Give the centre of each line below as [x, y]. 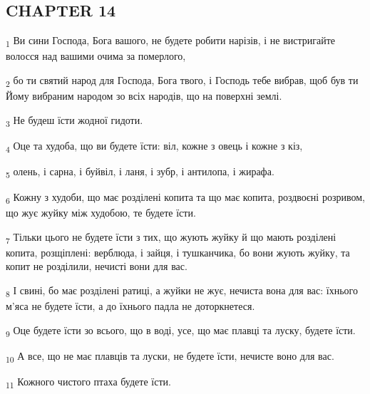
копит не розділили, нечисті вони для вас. [97, 266]
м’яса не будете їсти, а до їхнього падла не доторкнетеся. [130, 306]
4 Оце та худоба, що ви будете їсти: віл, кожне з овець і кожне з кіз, [154, 146]
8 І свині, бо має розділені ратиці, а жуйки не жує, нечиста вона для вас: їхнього [182, 291]
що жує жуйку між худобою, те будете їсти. [101, 213]
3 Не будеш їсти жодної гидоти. [74, 120]
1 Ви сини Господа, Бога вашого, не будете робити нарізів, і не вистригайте [171, 41]
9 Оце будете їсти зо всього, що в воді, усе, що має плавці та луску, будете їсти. [181, 331]
